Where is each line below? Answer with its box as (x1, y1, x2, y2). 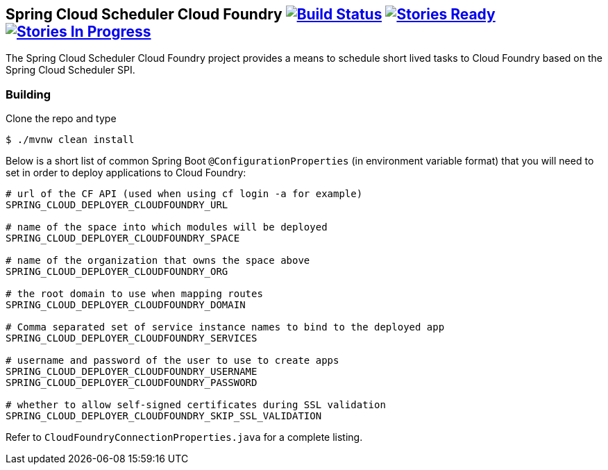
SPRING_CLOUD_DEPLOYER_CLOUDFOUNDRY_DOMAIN (6, 299, 246, 311)
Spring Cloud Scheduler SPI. (6, 64, 135, 76)
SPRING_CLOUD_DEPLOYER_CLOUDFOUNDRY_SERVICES (6, 333, 257, 344)
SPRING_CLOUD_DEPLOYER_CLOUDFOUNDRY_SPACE (6, 233, 240, 244)
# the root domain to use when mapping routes (6, 288, 263, 300)
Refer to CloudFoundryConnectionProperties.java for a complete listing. (6, 431, 363, 444)
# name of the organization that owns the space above (6, 255, 310, 267)
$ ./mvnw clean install (6, 134, 135, 146)
